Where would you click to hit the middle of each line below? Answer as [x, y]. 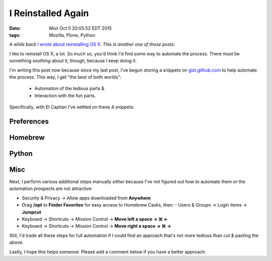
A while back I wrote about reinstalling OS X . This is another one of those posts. [92, 44]
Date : [15, 28]
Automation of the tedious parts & [70, 89]
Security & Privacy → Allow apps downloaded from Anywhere [86, 198]
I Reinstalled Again [49, 13]
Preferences [29, 121]
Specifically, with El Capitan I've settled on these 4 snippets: [72, 107]
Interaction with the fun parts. [65, 95]
